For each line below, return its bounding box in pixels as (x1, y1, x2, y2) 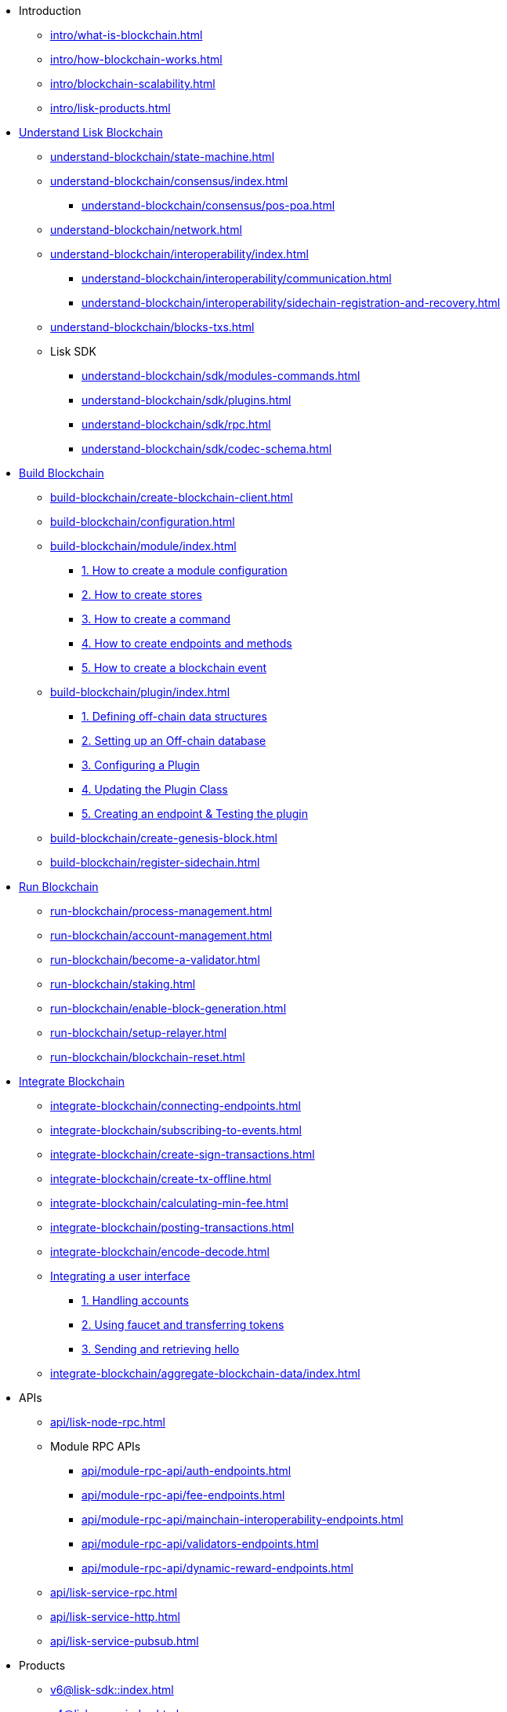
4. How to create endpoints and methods (81, 637, 292, 650)
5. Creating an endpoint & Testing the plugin (81, 807, 308, 820)
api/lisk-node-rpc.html (50, 1415, 165, 1429)
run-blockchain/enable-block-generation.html (50, 1002, 287, 1015)
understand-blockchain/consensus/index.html (50, 174, 288, 188)
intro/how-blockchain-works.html (50, 53, 223, 66)
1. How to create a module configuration (81, 564, 288, 577)
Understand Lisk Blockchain (19, 126, 163, 139)
